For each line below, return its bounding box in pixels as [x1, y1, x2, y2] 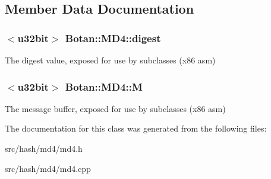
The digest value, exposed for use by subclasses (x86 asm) [5, 54, 216, 66]
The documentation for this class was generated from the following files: [5, 122, 267, 135]
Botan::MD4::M [65, 79, 143, 94]
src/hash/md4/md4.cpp [5, 162, 91, 174]
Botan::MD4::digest [65, 30, 161, 45]
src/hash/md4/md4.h [5, 142, 83, 154]
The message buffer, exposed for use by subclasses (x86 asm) [5, 102, 226, 114]
